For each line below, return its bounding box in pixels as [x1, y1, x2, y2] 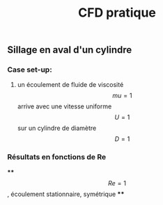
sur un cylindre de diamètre [17, 124, 97, 133]
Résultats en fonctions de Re [7, 152, 107, 162]
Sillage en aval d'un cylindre [7, 44, 132, 56]
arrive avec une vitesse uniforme [17, 102, 112, 110]
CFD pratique [77, 5, 157, 21]
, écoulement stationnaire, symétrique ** [7, 190, 125, 198]
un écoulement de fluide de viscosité [17, 81, 124, 89]
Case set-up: [7, 65, 52, 74]
